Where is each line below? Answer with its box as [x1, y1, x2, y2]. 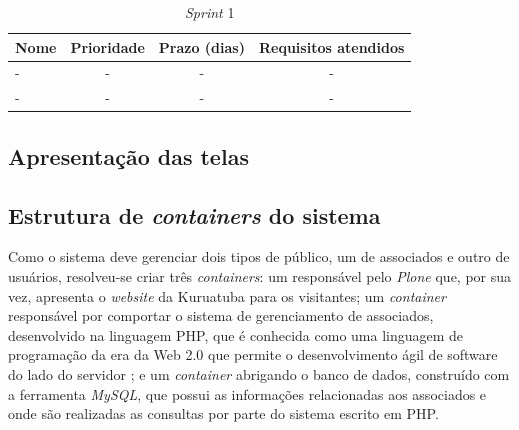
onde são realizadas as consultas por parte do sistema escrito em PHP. [8, 403, 439, 424]
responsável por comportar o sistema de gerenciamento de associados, [8, 305, 434, 326]
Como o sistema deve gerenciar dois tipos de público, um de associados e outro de [8, 246, 510, 267]
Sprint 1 [184, 2, 235, 22]
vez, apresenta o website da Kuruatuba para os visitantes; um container [8, 285, 446, 306]
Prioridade [70, 36, 145, 57]
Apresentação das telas [8, 140, 249, 171]
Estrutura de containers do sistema [8, 199, 381, 230]
